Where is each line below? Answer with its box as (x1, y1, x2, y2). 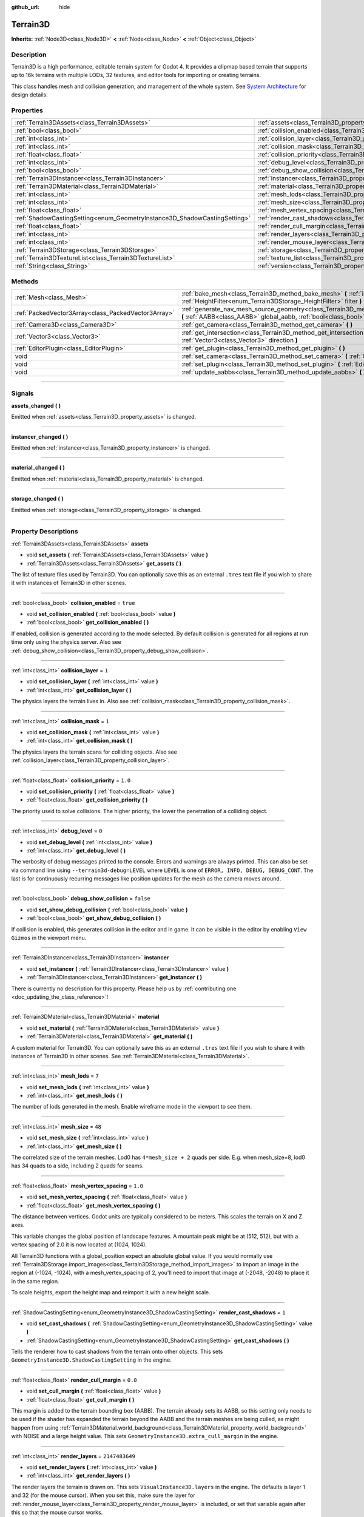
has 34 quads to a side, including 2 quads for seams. (11, 1162, 144, 1169)
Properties (11, 106, 44, 115)
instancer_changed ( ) (11, 433, 69, 440)
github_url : (11, 4, 39, 10)
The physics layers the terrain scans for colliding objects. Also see (11, 748, 177, 755)
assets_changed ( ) (11, 402, 61, 409)
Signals (11, 389, 34, 397)
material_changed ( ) (11, 464, 65, 471)
